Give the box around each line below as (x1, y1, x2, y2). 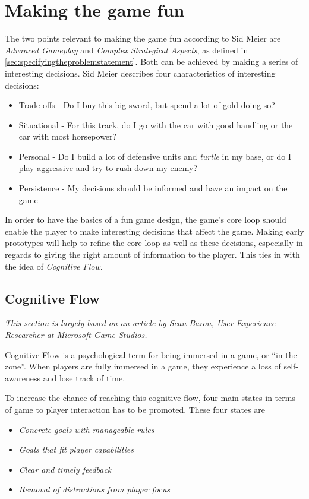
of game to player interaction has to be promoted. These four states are (5, 403, 265, 415)
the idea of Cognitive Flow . (5, 260, 103, 272)
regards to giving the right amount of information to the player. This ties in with (5, 248, 300, 261)
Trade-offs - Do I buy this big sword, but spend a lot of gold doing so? (18, 99, 275, 111)
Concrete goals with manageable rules (18, 423, 154, 435)
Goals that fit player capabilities (18, 443, 134, 456)
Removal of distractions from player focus (18, 483, 170, 495)
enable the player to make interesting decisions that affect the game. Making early (5, 225, 304, 237)
